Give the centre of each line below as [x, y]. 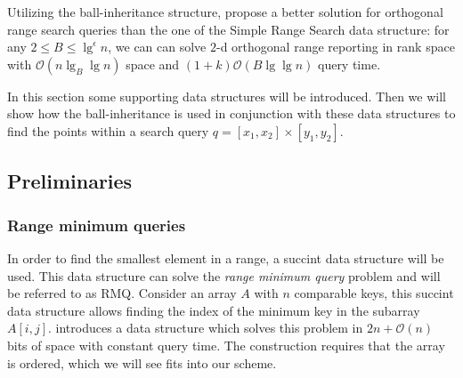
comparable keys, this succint [374, 293]
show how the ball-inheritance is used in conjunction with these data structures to [231, 113]
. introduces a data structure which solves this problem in [206, 328]
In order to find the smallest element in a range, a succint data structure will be [226, 257]
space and [153, 64]
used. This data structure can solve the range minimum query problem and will [224, 275]
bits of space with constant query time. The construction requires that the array [226, 345]
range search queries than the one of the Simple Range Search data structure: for [228, 29]
